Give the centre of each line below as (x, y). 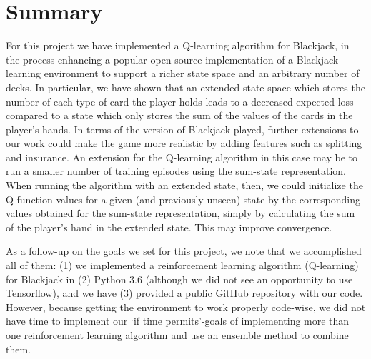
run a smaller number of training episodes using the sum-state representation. (176, 171)
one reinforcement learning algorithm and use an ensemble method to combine (177, 335)
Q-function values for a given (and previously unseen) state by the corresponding (183, 199)
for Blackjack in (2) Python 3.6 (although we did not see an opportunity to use (179, 279)
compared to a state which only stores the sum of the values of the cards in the (179, 115)
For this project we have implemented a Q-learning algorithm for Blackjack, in (178, 45)
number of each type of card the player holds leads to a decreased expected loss (180, 101)
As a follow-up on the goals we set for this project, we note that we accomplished (184, 251)
